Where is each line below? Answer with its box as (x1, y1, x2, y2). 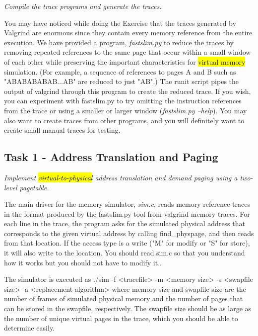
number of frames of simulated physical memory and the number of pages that (4, 293, 243, 304)
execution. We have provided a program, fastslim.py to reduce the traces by (4, 37, 234, 47)
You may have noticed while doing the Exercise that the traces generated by (4, 17, 236, 28)
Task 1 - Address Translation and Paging (4, 149, 218, 165)
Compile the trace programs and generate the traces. (4, 1, 162, 11)
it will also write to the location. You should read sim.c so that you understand (4, 248, 245, 258)
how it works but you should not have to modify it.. (4, 257, 162, 267)
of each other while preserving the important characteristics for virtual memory (4, 56, 246, 67)
